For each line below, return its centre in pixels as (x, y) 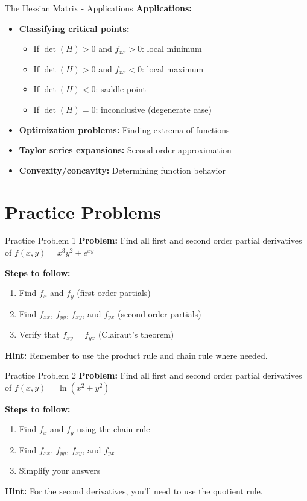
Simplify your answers (60, 471)
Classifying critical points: (74, 28)
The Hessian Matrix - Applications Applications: (98, 8)
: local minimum (172, 49)
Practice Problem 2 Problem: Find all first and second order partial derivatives (153, 375)
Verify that (39, 334)
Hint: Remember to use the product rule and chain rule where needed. (136, 355)
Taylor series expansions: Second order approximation (125, 150)
